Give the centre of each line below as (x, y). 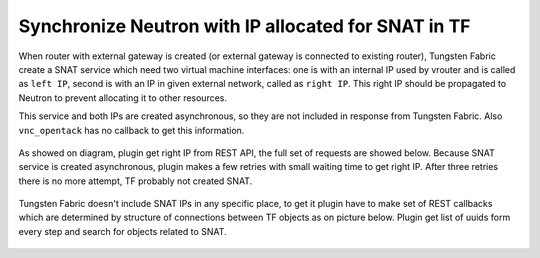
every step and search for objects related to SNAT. (122, 231)
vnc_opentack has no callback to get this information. (131, 130)
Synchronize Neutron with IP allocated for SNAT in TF (244, 26)
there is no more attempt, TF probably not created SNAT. (135, 181)
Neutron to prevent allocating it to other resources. (123, 97)
